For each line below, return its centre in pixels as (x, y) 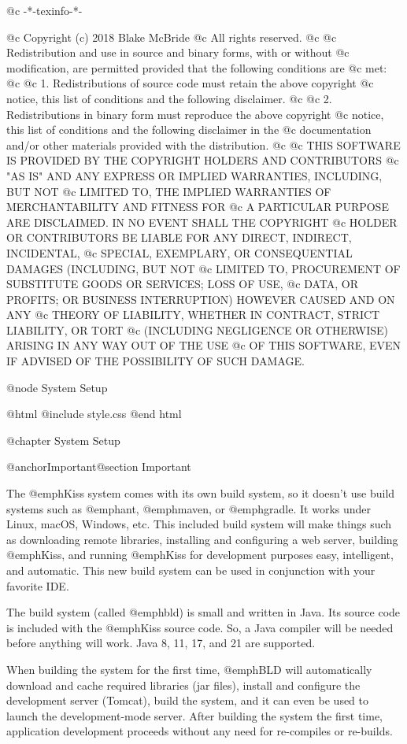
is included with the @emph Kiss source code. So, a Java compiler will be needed (200, 627)
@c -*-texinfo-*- (44, 10)
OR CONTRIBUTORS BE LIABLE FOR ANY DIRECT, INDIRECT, (179, 237)
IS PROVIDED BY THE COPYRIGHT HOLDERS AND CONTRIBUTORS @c (203, 160)
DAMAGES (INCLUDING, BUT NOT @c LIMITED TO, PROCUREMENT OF (203, 268)
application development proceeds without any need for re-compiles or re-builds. (200, 731)
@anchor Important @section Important (99, 466)
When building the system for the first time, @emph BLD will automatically (189, 669)
